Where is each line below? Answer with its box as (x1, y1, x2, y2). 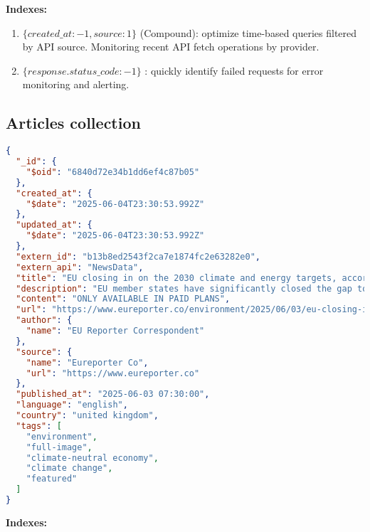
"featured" (26, 474, 78, 484)
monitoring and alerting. (22, 77, 129, 92)
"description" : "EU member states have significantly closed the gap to (16, 283, 368, 294)
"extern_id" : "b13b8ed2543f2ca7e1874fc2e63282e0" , (16, 251, 260, 262)
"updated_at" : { (16, 220, 92, 230)
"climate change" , (26, 463, 113, 474)
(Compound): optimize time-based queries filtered (139, 25, 357, 40)
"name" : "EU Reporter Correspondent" (26, 326, 205, 336)
